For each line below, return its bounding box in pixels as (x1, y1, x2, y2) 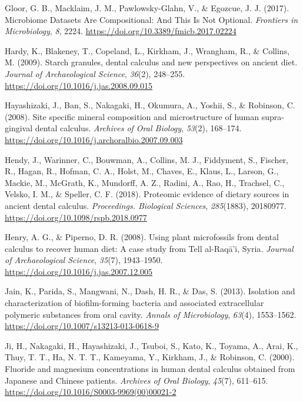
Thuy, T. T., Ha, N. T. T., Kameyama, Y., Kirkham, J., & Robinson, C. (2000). (5, 351, 295, 363)
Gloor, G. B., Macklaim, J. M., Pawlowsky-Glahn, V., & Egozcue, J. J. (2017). (5, 2, 289, 14)
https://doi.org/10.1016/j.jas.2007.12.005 (5, 265, 153, 277)
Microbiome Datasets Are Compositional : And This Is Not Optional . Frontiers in (5, 13, 298, 25)
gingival (5, 122, 33, 134)
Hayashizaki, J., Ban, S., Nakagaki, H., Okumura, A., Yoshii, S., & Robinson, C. (5, 99, 295, 111)
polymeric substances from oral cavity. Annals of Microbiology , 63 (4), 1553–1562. (5, 308, 297, 320)
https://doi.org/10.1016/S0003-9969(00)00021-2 (5, 386, 177, 398)
